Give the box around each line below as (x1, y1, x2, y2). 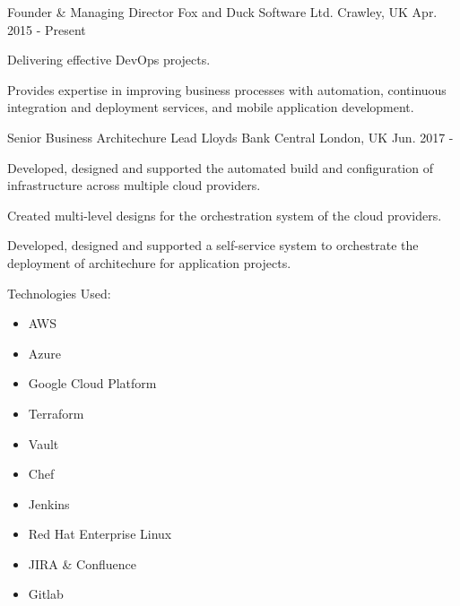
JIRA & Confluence (28, 554, 136, 573)
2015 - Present (7, 20, 86, 39)
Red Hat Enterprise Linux (28, 524, 172, 543)
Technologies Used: (7, 283, 111, 302)
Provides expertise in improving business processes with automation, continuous (7, 80, 447, 99)
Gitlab (28, 584, 64, 603)
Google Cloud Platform (28, 374, 157, 393)
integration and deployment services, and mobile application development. (7, 98, 414, 117)
